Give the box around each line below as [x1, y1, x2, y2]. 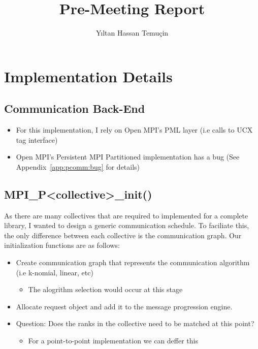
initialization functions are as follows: [4, 240, 120, 250]
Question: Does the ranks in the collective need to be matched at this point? [16, 318, 254, 329]
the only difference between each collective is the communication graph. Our [4, 230, 242, 240]
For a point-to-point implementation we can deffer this [28, 335, 198, 346]
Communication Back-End [4, 101, 145, 116]
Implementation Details [4, 66, 173, 86]
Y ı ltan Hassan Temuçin [95, 27, 169, 38]
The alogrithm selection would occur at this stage [28, 284, 183, 295]
